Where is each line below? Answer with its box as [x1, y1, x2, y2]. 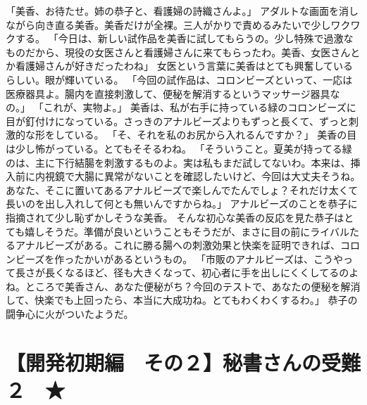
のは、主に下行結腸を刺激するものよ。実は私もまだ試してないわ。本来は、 [6, 155, 351, 169]
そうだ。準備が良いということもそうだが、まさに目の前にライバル [44, 224, 350, 238]
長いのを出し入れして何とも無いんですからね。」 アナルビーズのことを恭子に [6, 196, 358, 211]
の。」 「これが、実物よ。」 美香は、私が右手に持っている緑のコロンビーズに [6, 100, 356, 115]
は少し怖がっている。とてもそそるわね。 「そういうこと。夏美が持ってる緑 [6, 141, 352, 155]
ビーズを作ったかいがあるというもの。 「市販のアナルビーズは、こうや [15, 251, 343, 266]
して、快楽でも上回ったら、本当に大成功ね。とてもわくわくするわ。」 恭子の [6, 292, 358, 307]
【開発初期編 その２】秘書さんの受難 [6, 347, 361, 376]
